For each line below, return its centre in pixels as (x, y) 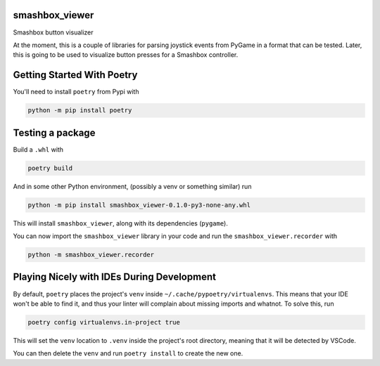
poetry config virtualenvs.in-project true (104, 322)
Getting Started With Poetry (75, 75)
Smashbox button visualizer (53, 32)
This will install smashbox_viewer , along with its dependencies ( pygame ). (120, 223)
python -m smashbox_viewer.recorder (91, 255)
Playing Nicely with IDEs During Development (114, 277)
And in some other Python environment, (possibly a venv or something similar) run (132, 186)
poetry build (50, 168)
